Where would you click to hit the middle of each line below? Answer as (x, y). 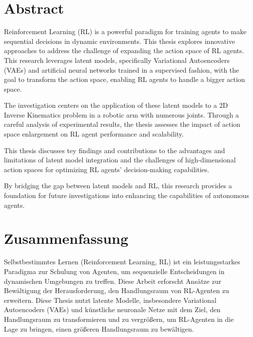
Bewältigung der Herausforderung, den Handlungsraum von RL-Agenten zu (117, 290)
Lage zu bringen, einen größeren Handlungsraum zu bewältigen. (99, 328)
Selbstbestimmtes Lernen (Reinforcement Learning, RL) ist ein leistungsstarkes (122, 262)
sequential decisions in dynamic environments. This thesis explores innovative (119, 41)
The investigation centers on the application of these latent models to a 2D (116, 105)
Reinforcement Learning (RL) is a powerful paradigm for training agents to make (125, 31)
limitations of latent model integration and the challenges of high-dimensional (120, 160)
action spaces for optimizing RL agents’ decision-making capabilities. (107, 169)
